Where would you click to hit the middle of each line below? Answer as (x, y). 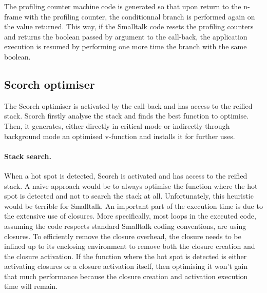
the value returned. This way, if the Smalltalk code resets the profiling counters (129, 26)
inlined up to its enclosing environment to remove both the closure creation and (130, 246)
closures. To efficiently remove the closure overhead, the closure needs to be (123, 236)
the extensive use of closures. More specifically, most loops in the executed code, (130, 216)
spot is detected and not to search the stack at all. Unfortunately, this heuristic (129, 196)
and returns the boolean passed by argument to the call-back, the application (126, 36)
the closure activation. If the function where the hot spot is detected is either (126, 256)
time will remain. (31, 286)
